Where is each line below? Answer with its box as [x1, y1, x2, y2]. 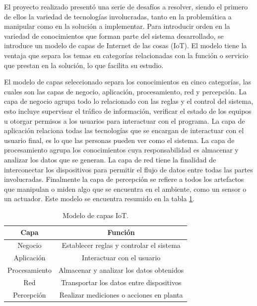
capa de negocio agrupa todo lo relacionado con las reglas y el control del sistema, [4, 96, 254, 106]
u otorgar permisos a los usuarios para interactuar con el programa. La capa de [4, 115, 245, 126]
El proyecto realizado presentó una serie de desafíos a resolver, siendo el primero [4, 1, 248, 11]
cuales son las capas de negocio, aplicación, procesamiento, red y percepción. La [4, 86, 247, 96]
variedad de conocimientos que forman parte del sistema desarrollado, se [4, 30, 224, 41]
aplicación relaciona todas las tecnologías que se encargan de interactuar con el [4, 125, 244, 136]
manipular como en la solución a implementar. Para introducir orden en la [4, 21, 230, 31]
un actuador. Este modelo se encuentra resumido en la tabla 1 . [4, 193, 194, 204]
